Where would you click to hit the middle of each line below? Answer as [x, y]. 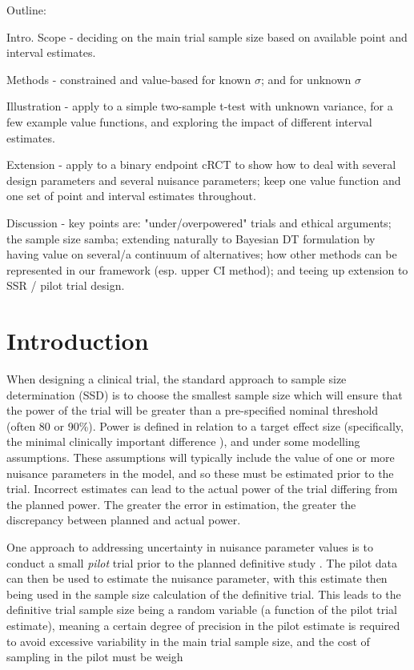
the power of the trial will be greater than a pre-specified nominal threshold [192, 410]
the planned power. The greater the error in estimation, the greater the [181, 504]
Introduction [78, 341]
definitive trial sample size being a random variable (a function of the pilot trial [202, 610]
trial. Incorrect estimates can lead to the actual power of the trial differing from [202, 489]
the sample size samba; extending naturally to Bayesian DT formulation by [191, 238]
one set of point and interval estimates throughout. [131, 196]
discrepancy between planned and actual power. [124, 520]
